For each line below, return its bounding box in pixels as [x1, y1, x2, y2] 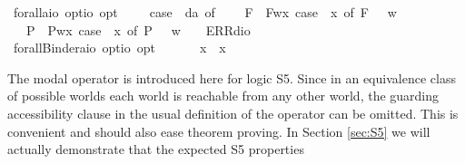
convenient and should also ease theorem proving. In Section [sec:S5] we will [7, 121, 430, 140]
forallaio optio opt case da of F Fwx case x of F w [13, 3, 397, 21]
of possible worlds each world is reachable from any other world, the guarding [7, 86, 440, 105]
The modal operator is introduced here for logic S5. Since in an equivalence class [7, 68, 456, 87]
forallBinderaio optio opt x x [13, 38, 226, 57]
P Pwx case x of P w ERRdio [25, 20, 251, 39]
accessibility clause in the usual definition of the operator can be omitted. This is [7, 103, 459, 122]
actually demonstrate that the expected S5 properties [7, 140, 304, 159]
